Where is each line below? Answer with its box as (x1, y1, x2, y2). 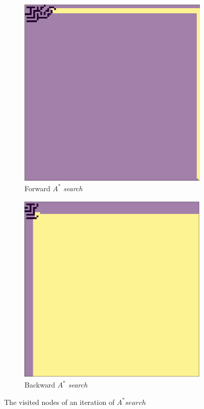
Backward (24, 379, 56, 390)
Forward (24, 183, 50, 193)
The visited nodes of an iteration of (4, 396, 115, 407)
